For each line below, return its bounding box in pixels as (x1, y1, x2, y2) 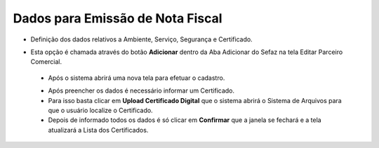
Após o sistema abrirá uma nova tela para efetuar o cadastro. (48, 74, 225, 82)
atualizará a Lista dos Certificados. (48, 126, 149, 134)
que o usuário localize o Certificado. (48, 106, 154, 114)
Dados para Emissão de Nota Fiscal (13, 11, 222, 26)
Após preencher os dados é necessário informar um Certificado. (48, 86, 235, 95)
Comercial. (30, 58, 62, 66)
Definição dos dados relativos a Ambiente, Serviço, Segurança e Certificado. (30, 35, 253, 43)
